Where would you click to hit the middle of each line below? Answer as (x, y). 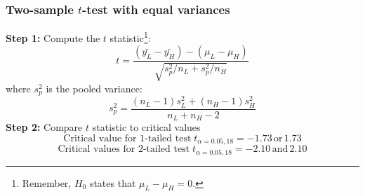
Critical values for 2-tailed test (124, 149)
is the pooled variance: (94, 88)
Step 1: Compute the (53, 37)
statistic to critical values (146, 127)
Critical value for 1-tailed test (127, 138)
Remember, (47, 182)
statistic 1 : (130, 37)
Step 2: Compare (44, 127)
